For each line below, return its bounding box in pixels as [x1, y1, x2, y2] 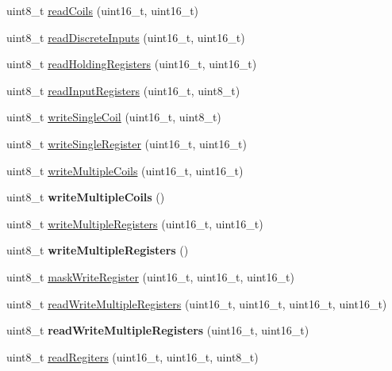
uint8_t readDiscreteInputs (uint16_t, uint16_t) [6, 29, 245, 45]
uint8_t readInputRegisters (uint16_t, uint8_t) [6, 82, 240, 98]
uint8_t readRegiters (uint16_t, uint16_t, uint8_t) [6, 348, 259, 365]
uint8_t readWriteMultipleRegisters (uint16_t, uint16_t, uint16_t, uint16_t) [6, 295, 387, 312]
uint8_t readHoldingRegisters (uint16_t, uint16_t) [6, 55, 257, 72]
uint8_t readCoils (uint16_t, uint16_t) [6, 2, 199, 18]
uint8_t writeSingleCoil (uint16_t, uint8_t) [6, 109, 221, 125]
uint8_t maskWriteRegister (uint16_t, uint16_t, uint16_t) [6, 268, 294, 285]
